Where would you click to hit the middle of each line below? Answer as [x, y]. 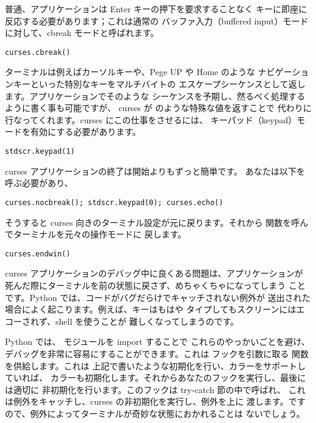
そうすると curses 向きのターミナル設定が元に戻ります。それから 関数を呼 [153, 222]
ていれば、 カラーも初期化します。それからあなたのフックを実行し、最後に [156, 378]
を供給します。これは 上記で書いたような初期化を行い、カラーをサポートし [156, 365]
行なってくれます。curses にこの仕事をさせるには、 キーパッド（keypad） [151, 119]
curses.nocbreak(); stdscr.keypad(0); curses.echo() [114, 202]
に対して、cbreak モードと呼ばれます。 [82, 33]
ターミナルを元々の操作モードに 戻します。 [100, 234]
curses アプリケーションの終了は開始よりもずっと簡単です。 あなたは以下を [155, 171]
